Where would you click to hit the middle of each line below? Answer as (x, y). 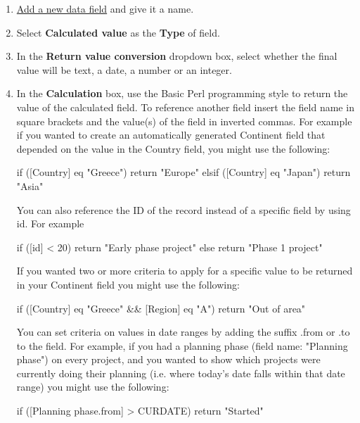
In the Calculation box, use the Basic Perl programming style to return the (182, 93)
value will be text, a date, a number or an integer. (124, 69)
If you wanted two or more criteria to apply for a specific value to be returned (185, 271)
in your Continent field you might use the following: (128, 284)
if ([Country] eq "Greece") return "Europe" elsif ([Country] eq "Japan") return (184, 172)
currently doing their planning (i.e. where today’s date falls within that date (181, 373)
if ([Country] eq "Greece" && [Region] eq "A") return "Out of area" (161, 308)
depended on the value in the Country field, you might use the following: (173, 148)
